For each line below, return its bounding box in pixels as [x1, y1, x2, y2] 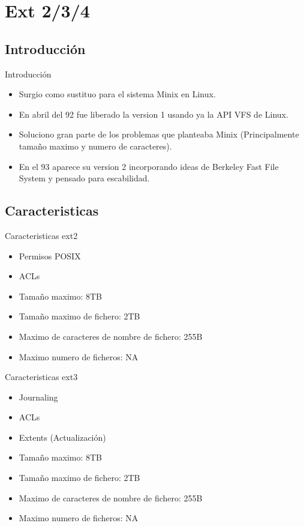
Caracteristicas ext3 [5, 370, 78, 383]
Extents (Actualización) [19, 431, 106, 443]
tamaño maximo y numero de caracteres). [19, 139, 172, 152]
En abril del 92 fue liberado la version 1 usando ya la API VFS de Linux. [19, 107, 288, 120]
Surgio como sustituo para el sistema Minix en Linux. [19, 88, 216, 100]
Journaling [19, 390, 58, 403]
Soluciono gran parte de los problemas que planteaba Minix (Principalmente [19, 128, 299, 141]
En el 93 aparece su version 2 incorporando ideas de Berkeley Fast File [19, 160, 279, 172]
